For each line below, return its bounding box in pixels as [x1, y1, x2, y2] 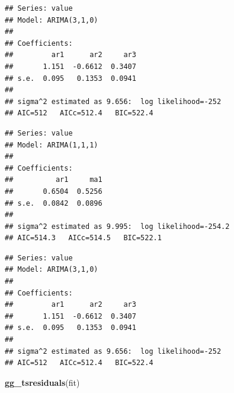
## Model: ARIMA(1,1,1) [5, 140, 98, 149]
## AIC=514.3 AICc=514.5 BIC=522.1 [5, 234, 162, 243]
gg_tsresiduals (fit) [5, 376, 80, 388]
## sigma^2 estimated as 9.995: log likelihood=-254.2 [5, 222, 230, 231]
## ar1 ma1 [5, 175, 102, 184]
